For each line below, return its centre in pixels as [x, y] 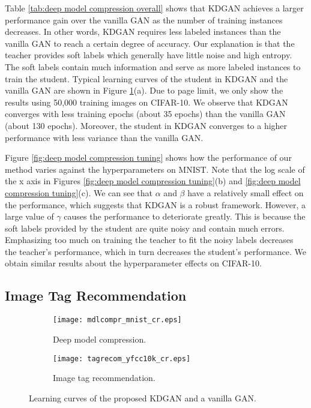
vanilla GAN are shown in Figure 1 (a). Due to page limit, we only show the [144, 90]
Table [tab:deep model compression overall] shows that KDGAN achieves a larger [154, 8]
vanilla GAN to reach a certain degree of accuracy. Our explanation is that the [150, 43]
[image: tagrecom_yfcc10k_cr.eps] [122, 358]
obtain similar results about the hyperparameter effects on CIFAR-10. [133, 263]
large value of [29, 216]
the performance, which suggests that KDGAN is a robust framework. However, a [155, 204]
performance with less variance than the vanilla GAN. [104, 137]
